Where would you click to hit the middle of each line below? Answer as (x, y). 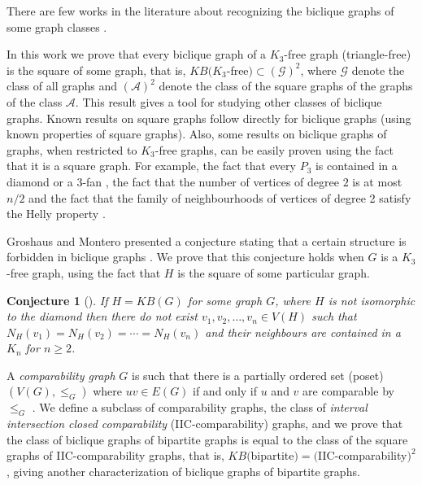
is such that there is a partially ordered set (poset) (257, 375)
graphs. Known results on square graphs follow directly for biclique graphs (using (209, 118)
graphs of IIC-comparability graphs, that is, (115, 455)
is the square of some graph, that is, (96, 70)
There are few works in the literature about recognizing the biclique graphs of (200, 11)
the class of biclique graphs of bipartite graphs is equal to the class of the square (207, 439)
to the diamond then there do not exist (102, 316)
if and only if (225, 391)
